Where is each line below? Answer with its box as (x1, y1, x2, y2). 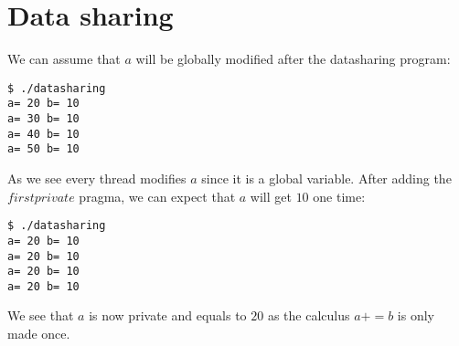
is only (397, 306, 434, 325)
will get (250, 186, 292, 205)
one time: (313, 186, 366, 205)
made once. (7, 324, 70, 343)
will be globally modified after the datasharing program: (135, 49, 451, 68)
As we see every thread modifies (7, 169, 187, 187)
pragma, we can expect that (79, 186, 236, 205)
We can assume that (7, 49, 121, 68)
